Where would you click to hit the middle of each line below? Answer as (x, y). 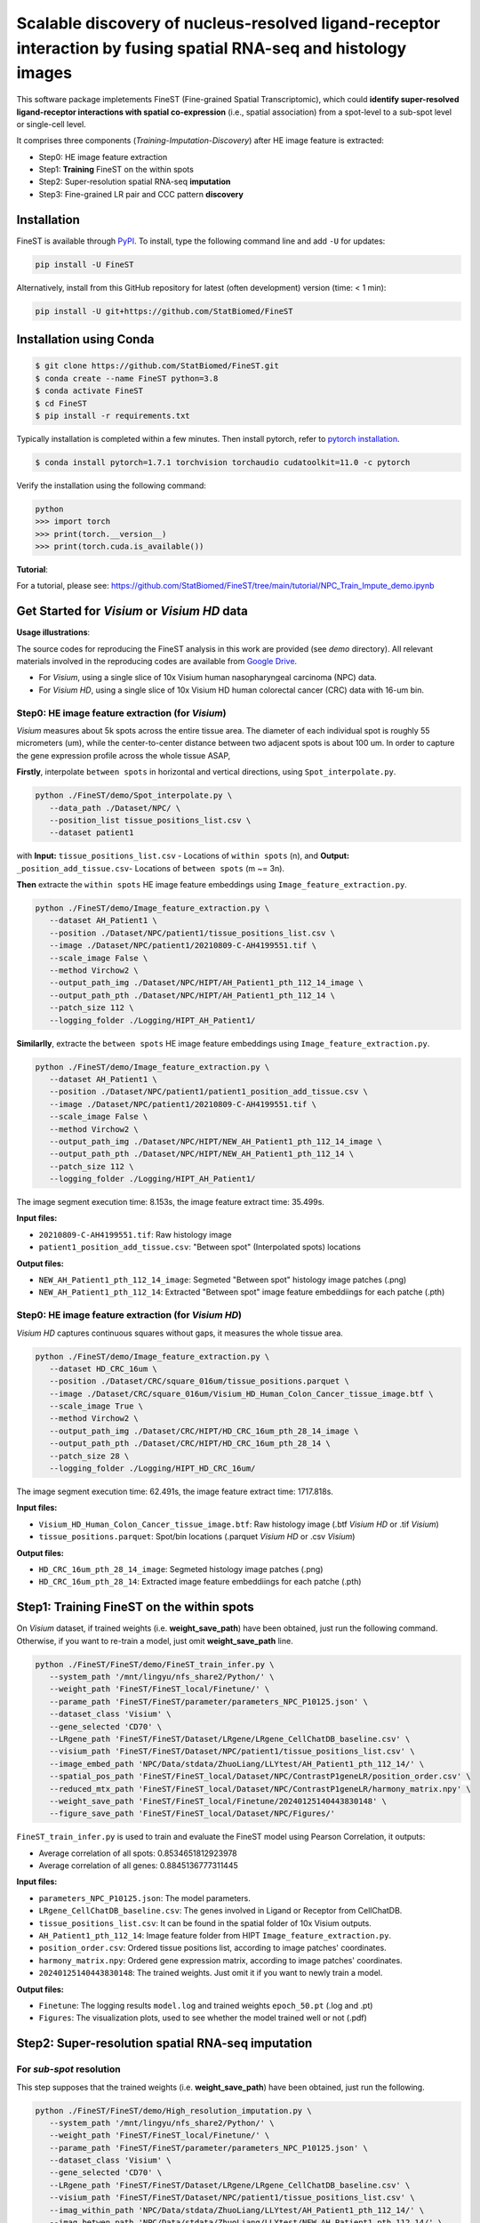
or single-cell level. (51, 124)
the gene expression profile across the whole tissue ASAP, (124, 755)
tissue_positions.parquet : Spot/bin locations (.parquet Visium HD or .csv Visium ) (197, 1537)
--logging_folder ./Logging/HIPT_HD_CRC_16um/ (152, 1469)
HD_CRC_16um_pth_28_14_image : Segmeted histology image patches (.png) (181, 1569)
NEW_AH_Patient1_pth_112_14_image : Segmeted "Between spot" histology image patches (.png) (223, 1280)
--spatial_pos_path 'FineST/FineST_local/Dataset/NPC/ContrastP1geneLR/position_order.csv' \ (260, 1777)
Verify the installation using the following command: (111, 486)
